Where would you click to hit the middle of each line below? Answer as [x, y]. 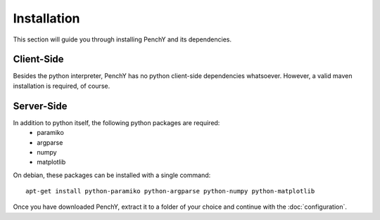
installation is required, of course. [62, 86]
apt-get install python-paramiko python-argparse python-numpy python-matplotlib [170, 191]
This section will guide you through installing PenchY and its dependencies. [122, 39]
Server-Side [40, 106]
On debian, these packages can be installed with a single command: [112, 175]
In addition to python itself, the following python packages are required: [116, 122]
